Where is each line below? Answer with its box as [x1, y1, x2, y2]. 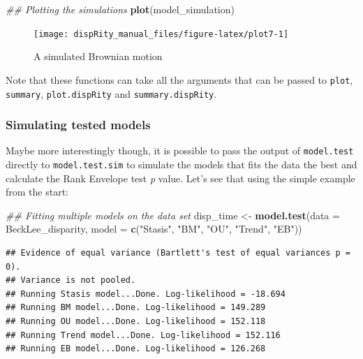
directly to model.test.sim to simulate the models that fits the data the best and [6, 157, 357, 172]
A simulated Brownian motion [34, 49, 163, 64]
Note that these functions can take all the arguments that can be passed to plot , [6, 72, 353, 87]
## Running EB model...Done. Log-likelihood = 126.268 [6, 344, 266, 354]
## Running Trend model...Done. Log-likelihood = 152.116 [6, 330, 281, 340]
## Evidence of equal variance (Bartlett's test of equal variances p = [6, 248, 350, 258]
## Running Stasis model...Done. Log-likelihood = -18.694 [6, 288, 286, 299]
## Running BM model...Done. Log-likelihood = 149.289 [6, 302, 266, 313]
